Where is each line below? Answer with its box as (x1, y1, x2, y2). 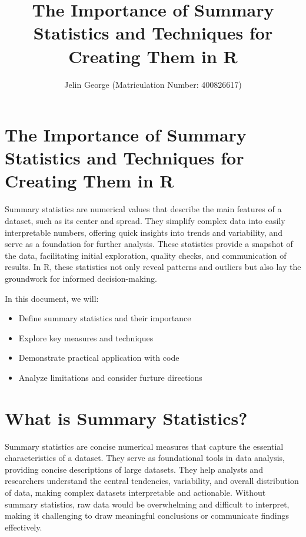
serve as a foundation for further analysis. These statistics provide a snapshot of (5, 238, 293, 250)
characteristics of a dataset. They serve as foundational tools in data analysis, (5, 452, 285, 464)
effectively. (5, 520, 42, 533)
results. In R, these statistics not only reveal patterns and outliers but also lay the (5, 261, 301, 273)
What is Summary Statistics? (5, 406, 248, 430)
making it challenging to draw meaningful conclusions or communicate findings (5, 509, 289, 522)
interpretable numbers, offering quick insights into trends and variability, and (5, 226, 282, 238)
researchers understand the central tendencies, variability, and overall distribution (5, 475, 299, 487)
